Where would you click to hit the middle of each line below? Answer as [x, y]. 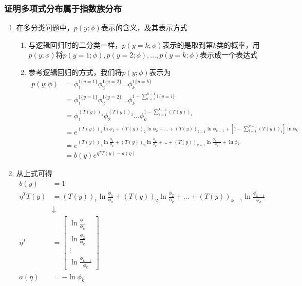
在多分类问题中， [45, 27]
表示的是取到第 [188, 44]
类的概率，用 [238, 44]
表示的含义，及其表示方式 [144, 27]
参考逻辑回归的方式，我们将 [75, 72]
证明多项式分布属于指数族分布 [63, 8]
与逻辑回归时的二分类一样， [75, 44]
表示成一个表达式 [229, 55]
